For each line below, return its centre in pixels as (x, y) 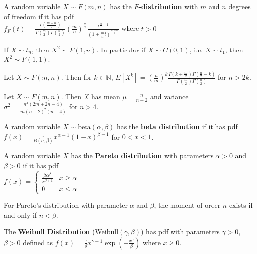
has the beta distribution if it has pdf (177, 126)
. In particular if (121, 49)
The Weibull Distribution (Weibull (61, 231)
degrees (239, 6)
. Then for (76, 77)
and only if (21, 215)
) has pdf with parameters (180, 231)
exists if (241, 205)
